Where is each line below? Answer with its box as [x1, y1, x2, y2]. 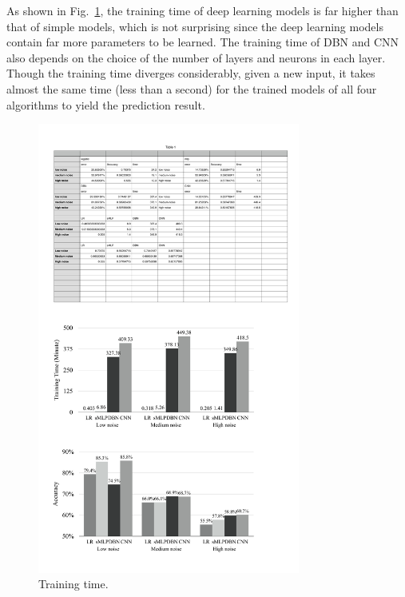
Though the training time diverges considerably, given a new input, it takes [6, 65, 375, 82]
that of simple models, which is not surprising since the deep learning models [6, 18, 383, 34]
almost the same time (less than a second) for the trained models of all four [6, 80, 377, 97]
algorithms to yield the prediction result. [6, 96, 205, 113]
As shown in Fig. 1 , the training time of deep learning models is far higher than [6, 2, 399, 18]
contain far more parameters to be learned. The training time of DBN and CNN [6, 34, 399, 50]
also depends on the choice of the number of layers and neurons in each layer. [6, 49, 386, 66]
